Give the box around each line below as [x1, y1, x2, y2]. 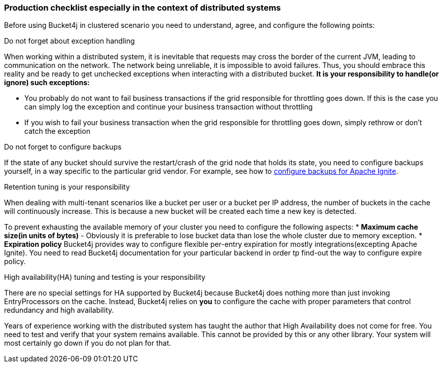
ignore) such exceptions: [4, 78, 90, 87]
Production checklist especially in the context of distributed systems [4, 3, 281, 13]
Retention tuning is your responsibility [4, 182, 130, 192]
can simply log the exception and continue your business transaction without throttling [24, 102, 313, 112]
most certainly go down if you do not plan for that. [4, 339, 171, 348]
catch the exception [24, 127, 91, 136]
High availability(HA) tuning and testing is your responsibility [4, 273, 206, 282]
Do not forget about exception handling [4, 36, 135, 46]
